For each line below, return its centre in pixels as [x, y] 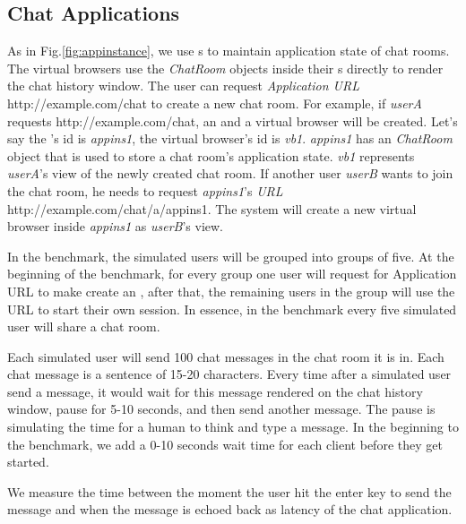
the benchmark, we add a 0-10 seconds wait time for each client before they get [225, 444]
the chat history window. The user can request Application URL [183, 86]
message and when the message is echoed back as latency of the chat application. [230, 509]
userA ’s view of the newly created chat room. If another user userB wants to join [230, 173]
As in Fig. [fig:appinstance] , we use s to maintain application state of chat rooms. [229, 51]
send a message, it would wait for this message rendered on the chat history [215, 391]
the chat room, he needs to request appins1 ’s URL [145, 190]
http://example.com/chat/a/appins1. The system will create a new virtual [212, 208]
